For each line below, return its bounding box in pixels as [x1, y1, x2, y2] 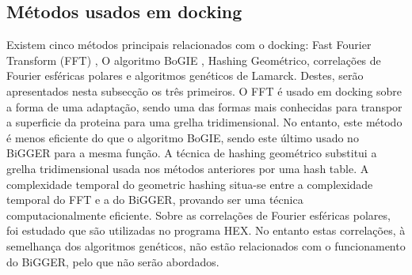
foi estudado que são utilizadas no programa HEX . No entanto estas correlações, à [6, 222, 406, 239]
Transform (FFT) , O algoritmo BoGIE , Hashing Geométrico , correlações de [6, 51, 381, 68]
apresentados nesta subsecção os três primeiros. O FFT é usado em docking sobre [6, 82, 402, 99]
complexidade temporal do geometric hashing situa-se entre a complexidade [6, 175, 373, 192]
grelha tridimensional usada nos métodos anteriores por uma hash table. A [6, 160, 369, 176]
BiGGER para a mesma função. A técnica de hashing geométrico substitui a [6, 145, 377, 161]
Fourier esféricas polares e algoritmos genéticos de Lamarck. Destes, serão [6, 67, 364, 84]
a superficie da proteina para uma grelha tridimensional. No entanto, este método [6, 114, 402, 130]
